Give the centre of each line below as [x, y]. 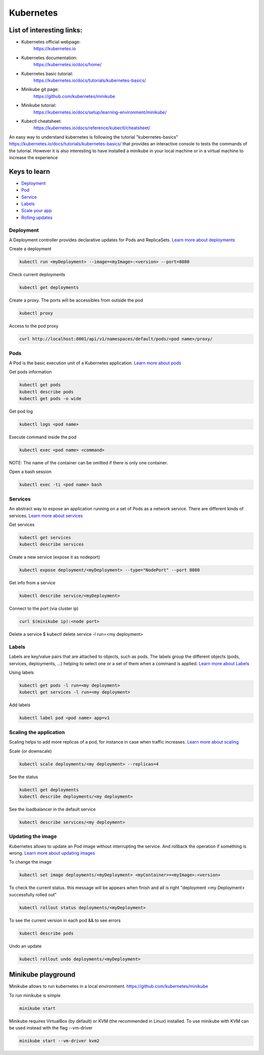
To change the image [30, 862]
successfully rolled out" [33, 894]
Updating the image [33, 837]
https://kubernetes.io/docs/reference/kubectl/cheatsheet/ [92, 128]
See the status [24, 777]
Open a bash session [30, 472]
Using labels [22, 672]
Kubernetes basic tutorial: [47, 73]
